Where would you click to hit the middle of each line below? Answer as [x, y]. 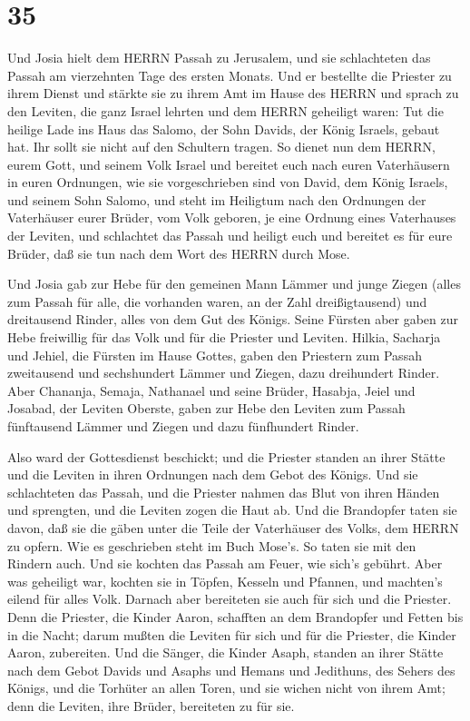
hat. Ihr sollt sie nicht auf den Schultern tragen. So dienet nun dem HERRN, [221, 147]
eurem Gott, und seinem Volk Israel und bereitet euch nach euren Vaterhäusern [229, 164]
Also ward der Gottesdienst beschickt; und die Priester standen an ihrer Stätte [226, 456]
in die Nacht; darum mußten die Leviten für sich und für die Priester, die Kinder [232, 634]
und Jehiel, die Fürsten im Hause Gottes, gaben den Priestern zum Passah [215, 355]
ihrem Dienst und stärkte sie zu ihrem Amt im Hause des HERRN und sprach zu [233, 93]
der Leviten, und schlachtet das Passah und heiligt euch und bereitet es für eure [230, 236]
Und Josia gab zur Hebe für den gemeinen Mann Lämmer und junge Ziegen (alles [234, 284]
